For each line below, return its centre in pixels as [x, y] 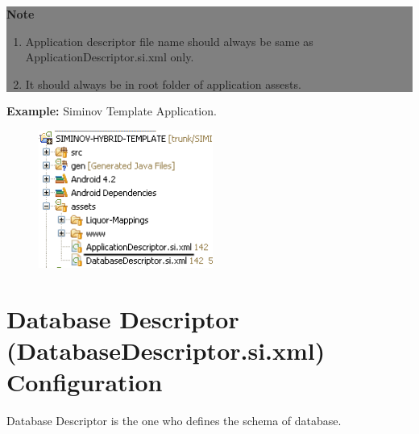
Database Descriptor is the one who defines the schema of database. [174, 421]
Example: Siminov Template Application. [112, 111]
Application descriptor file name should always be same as [169, 41]
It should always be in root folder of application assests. [163, 83]
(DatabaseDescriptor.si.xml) [166, 351]
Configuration [85, 382]
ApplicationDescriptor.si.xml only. [110, 57]
